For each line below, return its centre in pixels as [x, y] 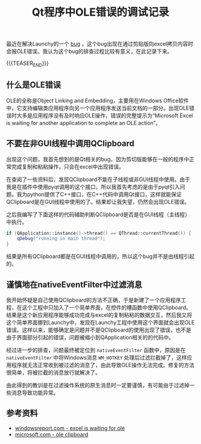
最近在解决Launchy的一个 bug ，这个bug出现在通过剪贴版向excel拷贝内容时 [100, 44]
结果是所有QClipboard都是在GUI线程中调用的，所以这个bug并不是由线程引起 [100, 256]
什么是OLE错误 [33, 85]
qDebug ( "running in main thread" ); [61, 239]
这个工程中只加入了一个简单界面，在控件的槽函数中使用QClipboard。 [106, 308]
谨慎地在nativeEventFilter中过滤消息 [74, 284]
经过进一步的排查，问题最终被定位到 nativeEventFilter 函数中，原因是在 [96, 350]
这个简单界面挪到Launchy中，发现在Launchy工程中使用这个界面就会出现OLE [100, 323]
